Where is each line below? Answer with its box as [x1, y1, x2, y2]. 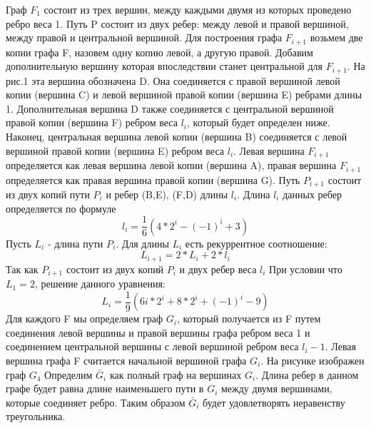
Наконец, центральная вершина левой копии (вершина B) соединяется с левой [6, 129, 347, 144]
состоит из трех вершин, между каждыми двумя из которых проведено [44, 2, 352, 16]
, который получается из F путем [176, 311, 321, 326]
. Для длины [116, 235, 169, 250]
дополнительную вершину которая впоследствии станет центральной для [6, 58, 323, 73]
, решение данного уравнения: [34, 276, 166, 291]
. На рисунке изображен [260, 353, 365, 368]
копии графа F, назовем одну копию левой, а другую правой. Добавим [6, 44, 313, 59]
